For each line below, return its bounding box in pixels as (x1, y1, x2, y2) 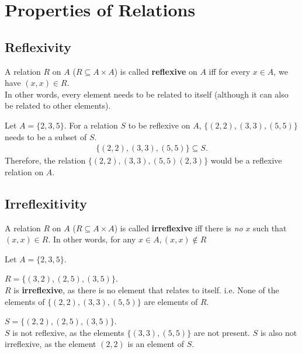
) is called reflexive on (114, 65, 197, 77)
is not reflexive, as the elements (12, 326, 124, 338)
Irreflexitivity (5, 194, 88, 212)
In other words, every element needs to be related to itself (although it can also (5, 88, 289, 100)
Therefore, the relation (5, 154, 86, 166)
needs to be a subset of (5, 130, 87, 143)
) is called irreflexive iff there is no (114, 221, 243, 234)
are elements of (144, 295, 198, 307)
